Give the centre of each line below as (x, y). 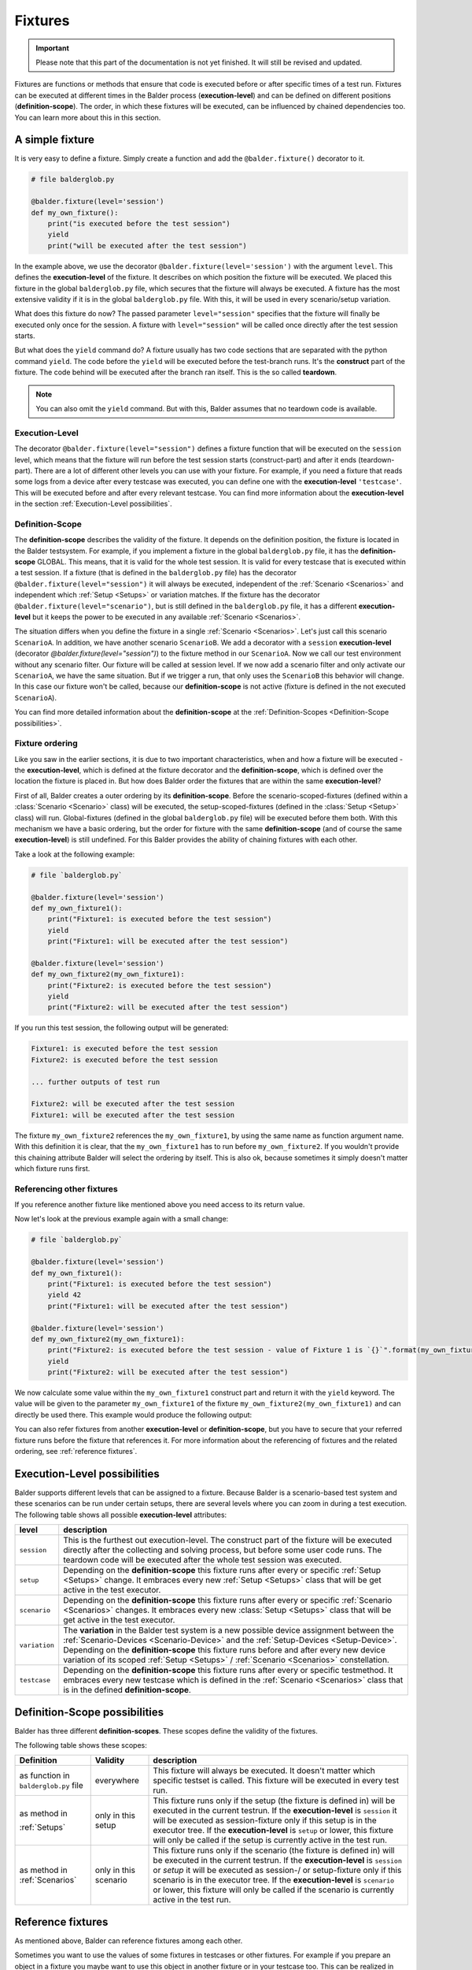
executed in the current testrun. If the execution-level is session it (275, 1811)
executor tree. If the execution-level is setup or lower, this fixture (273, 1831)
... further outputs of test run (96, 1082)
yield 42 (65, 1295)
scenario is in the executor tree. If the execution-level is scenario (274, 1880)
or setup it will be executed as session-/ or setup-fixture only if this (277, 1870)
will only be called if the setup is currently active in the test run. (270, 1840)
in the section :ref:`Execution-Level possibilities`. (93, 504)
